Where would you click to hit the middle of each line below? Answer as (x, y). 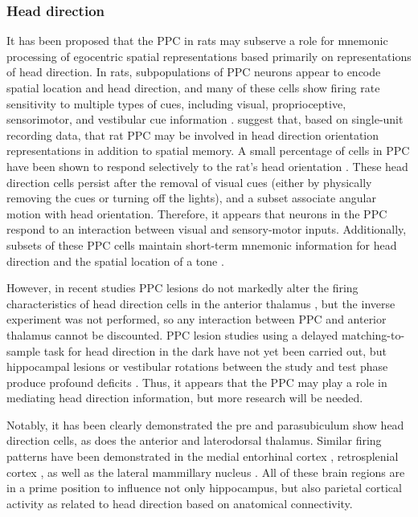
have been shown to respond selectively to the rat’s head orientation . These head (207, 166)
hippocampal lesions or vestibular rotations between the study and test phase (197, 366)
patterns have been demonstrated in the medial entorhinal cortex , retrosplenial (203, 456)
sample (24, 350)
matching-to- (373, 334)
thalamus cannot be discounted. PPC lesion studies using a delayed (172, 334)
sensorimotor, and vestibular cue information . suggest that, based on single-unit (205, 119)
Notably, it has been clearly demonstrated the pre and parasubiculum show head (205, 424)
